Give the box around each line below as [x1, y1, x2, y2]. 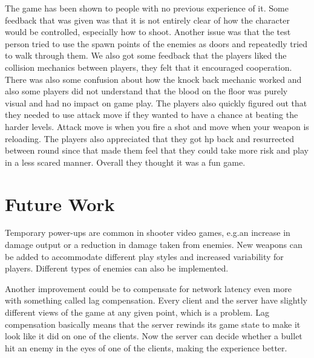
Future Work [5, 191, 115, 216]
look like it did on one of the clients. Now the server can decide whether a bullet [5, 330, 303, 342]
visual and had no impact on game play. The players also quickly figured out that [5, 96, 307, 109]
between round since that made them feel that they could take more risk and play [5, 144, 309, 157]
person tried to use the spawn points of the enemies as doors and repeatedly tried [5, 37, 308, 50]
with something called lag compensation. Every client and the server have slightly [5, 294, 307, 307]
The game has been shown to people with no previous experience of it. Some [5, 2, 289, 14]
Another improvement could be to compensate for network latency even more [5, 282, 292, 295]
